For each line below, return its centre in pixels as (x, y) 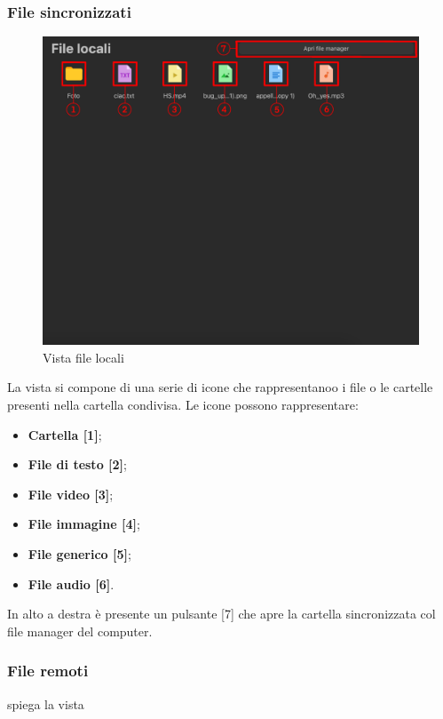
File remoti (48, 671)
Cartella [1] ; (65, 434)
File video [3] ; (71, 494)
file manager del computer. (80, 631)
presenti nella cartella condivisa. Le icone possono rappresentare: (183, 404)
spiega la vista (46, 703)
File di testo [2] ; (77, 464)
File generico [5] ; (79, 553)
